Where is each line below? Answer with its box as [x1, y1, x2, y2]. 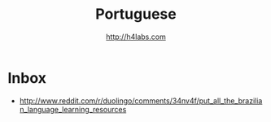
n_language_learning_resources [19, 104, 127, 114]
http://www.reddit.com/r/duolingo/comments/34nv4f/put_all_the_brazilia [19, 95, 263, 106]
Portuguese [95, 5, 177, 24]
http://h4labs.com [106, 32, 166, 41]
